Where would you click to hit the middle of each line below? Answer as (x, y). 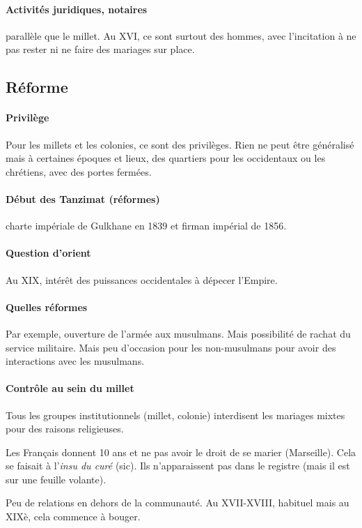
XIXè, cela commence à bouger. (73, 516)
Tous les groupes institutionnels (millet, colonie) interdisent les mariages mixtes (175, 415)
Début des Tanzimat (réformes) (83, 198)
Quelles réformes (47, 307)
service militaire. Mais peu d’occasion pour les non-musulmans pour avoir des (171, 347)
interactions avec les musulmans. (75, 361)
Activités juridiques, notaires (77, 9)
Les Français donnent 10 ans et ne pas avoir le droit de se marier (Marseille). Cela (181, 452)
